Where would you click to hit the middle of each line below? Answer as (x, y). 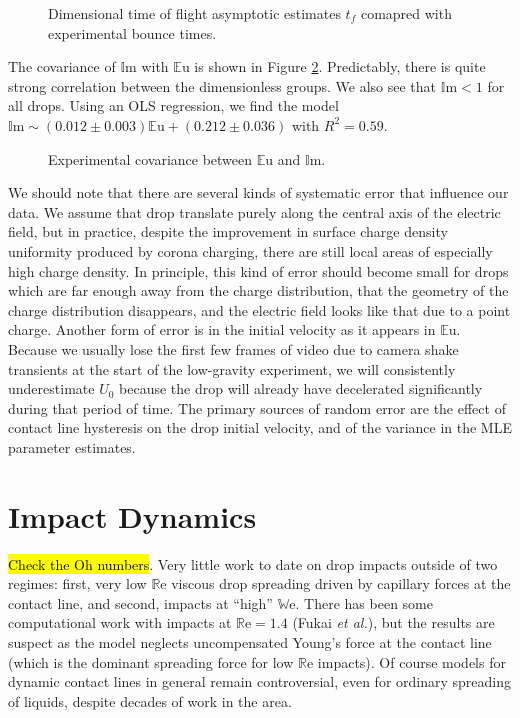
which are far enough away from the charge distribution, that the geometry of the (258, 290)
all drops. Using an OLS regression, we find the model (173, 105)
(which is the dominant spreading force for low (151, 661)
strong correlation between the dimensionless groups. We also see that (222, 85)
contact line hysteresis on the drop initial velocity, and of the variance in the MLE (260, 427)
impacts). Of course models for (411, 661)
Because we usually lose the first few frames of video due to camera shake (233, 348)
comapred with (406, 13)
